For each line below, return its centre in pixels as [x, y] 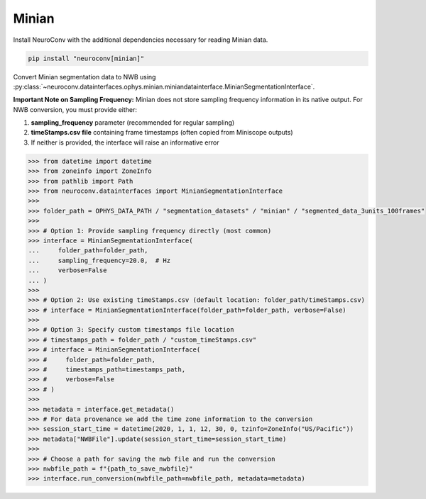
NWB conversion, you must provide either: [75, 109]
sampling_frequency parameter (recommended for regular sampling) [133, 123]
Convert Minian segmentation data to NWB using [84, 77]
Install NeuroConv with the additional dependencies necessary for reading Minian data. [141, 40]
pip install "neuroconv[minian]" [86, 58]
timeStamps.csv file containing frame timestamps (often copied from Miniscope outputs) [162, 133]
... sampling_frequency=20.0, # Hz [99, 260]
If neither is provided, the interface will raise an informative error [125, 142]
